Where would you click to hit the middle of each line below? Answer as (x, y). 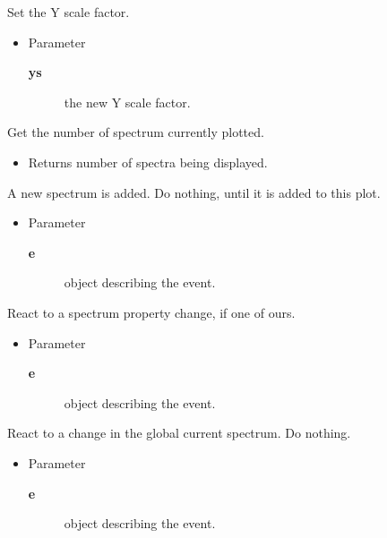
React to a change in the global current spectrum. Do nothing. (179, 433)
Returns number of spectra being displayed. (148, 162)
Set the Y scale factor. (69, 12)
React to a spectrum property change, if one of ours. (151, 312)
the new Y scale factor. (127, 102)
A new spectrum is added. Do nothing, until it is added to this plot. (194, 192)
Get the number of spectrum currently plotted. (136, 132)
